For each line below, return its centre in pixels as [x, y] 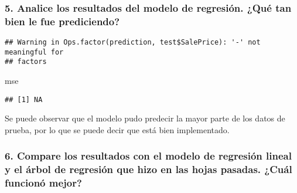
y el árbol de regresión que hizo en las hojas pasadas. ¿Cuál [148, 169]
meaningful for [34, 52]
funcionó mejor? [43, 183]
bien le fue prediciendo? [62, 21]
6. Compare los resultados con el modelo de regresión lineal [148, 156]
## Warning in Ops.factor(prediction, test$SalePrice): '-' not [133, 43]
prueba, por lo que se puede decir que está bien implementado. [117, 129]
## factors [26, 62]
